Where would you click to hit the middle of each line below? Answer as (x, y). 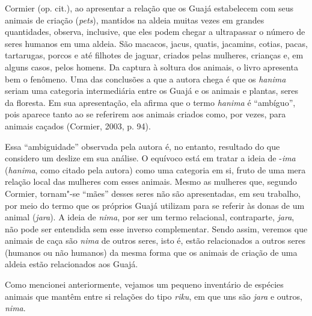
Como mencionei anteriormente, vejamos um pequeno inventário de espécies (144, 284)
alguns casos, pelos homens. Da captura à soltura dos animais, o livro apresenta (151, 67)
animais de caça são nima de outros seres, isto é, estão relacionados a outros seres (155, 240)
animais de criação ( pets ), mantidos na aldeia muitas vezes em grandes (135, 20)
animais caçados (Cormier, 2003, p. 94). (78, 125)
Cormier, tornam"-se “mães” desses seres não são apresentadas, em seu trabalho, (153, 193)
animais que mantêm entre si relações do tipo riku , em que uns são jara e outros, (154, 296)
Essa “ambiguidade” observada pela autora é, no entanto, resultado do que (142, 146)
